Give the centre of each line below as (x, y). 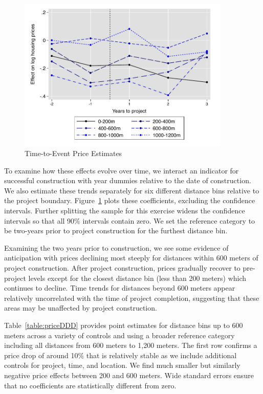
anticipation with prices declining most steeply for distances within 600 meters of (131, 258)
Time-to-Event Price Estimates (73, 153)
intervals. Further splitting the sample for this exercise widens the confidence (125, 211)
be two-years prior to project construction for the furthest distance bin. (116, 231)
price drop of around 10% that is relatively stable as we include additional (120, 355)
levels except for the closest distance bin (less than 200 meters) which (137, 278)
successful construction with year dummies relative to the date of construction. (128, 180)
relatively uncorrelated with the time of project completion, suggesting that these (132, 298)
